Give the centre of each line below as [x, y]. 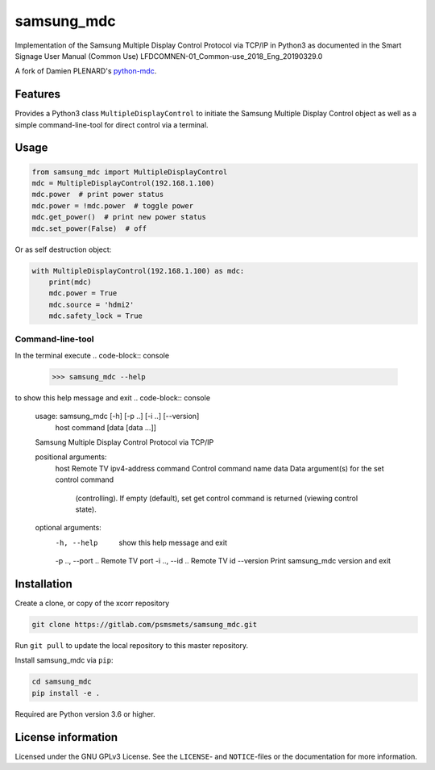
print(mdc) [70, 282]
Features [37, 94]
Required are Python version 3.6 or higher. [85, 714]
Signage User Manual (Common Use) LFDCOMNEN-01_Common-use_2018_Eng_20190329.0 [169, 56]
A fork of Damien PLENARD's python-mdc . [86, 71]
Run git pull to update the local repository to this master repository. [132, 645]
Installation [43, 584]
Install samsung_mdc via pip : [64, 660]
